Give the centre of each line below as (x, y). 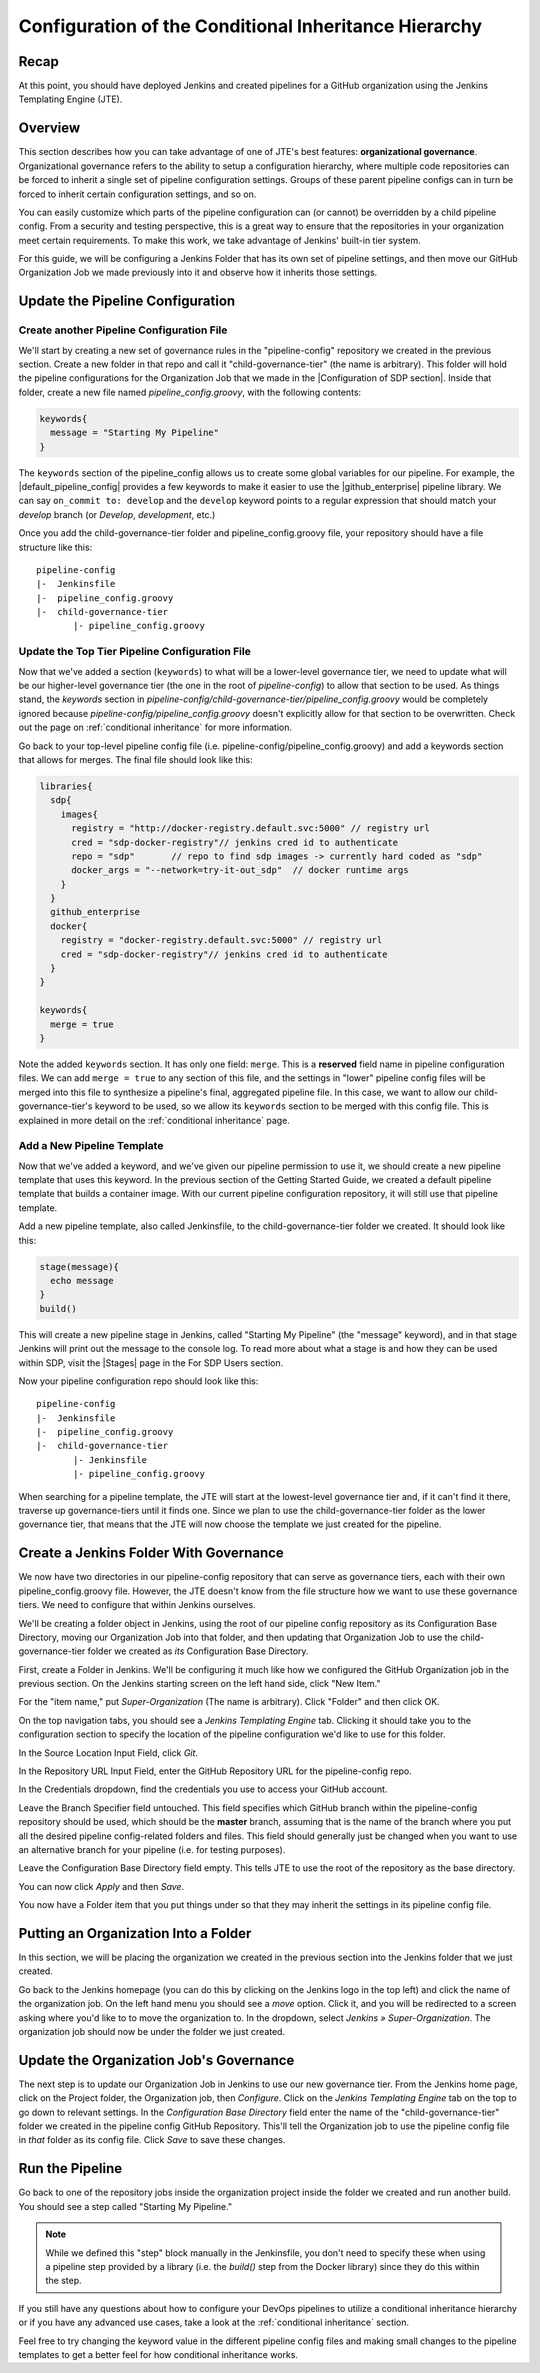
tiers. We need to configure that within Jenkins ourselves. (137, 1605)
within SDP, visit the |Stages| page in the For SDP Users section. (151, 1362)
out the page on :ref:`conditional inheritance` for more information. (155, 727)
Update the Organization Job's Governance (156, 2060)
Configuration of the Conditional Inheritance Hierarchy (250, 26)
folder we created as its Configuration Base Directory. (198, 1651)
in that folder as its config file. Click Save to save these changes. (152, 2140)
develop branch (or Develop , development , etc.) (117, 514)
